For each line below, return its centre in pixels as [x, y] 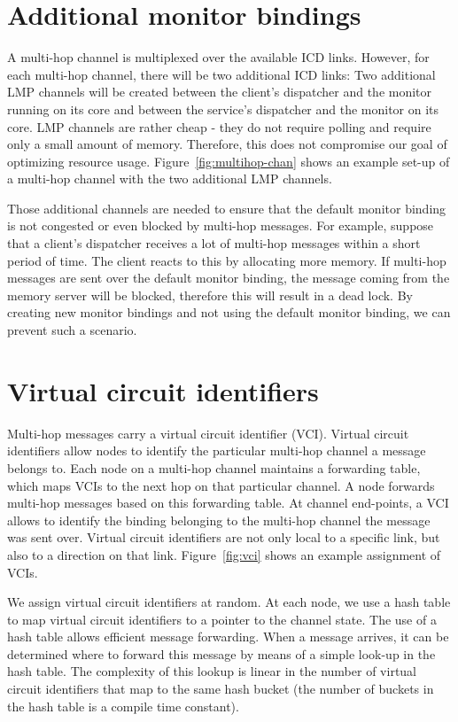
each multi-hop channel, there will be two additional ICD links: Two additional [221, 74]
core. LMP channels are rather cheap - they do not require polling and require [219, 126]
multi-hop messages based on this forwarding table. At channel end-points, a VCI [228, 503]
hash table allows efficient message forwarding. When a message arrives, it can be [228, 637]
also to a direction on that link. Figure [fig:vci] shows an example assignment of [224, 554]
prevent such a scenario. [72, 330]
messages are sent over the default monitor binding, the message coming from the [229, 278]
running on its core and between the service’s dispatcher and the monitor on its [223, 109]
